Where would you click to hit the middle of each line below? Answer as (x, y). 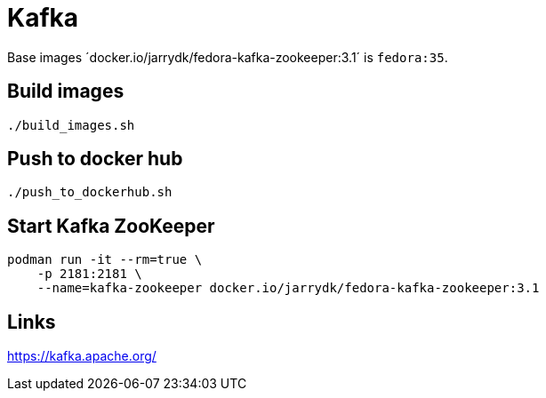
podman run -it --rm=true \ (105, 260)
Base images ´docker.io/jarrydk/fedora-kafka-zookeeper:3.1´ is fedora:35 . (228, 57)
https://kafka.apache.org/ (82, 356)
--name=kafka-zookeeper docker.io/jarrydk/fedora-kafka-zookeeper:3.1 (288, 288)
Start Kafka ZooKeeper (111, 226)
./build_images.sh (71, 125)
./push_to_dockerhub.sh (90, 192)
